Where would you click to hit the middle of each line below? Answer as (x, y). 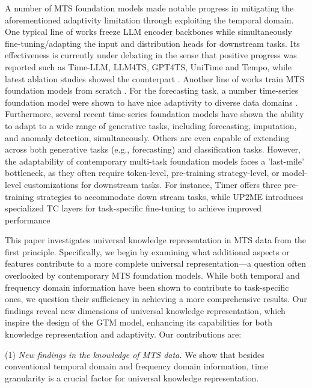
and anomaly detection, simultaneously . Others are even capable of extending (147, 137)
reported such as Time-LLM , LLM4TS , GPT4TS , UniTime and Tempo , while (148, 66)
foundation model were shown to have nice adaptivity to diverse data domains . (151, 102)
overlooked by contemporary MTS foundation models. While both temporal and (152, 275)
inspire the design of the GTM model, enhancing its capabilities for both (139, 322)
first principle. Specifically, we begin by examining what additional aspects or (147, 251)
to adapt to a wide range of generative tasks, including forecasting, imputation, (151, 125)
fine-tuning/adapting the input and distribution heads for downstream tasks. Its (152, 43)
